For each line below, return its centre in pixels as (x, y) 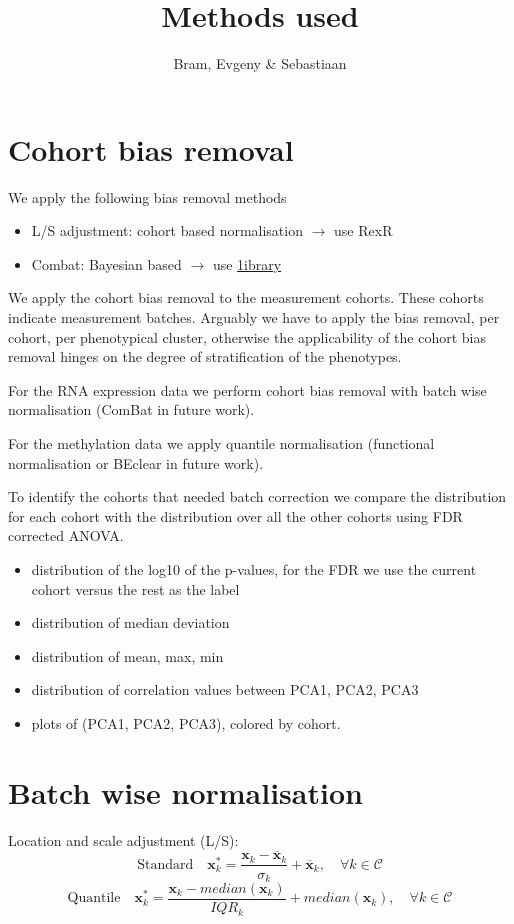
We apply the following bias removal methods (147, 196)
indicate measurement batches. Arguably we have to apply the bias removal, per (254, 317)
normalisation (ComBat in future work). (131, 409)
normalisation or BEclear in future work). (136, 462)
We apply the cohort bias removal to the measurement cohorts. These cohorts (246, 297)
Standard (165, 864)
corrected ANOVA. (66, 535)
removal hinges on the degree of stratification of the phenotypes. (205, 356)
